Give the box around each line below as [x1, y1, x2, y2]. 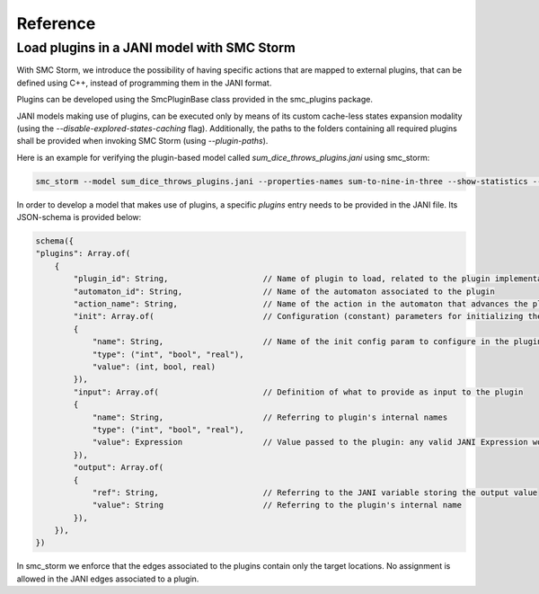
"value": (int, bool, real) [92, 361, 216, 372]
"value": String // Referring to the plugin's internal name [92, 500, 463, 510]
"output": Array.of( [73, 463, 164, 473]
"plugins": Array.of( [35, 248, 131, 259]
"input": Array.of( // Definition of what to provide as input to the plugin [73, 386, 524, 397]
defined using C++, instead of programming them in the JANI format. [16, 77, 272, 88]
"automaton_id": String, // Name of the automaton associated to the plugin [73, 286, 496, 297]
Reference [16, 13, 96, 33]
